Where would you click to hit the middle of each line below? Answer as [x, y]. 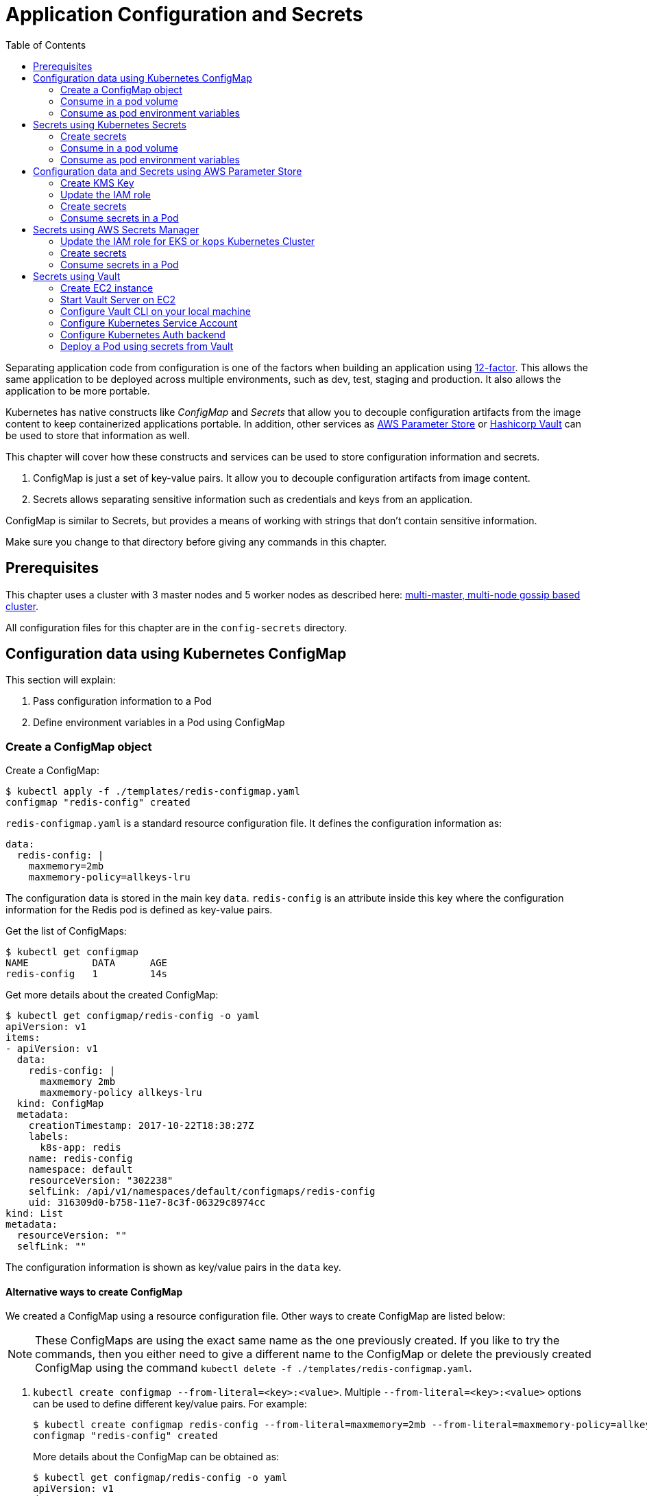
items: [23, 1038]
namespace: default [81, 1170]
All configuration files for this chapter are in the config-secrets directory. [176, 627]
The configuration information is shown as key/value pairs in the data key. [173, 1267]
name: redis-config [81, 1159]
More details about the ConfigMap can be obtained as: [156, 1457]
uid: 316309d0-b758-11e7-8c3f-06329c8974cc [147, 1203]
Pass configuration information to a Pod [122, 701]
